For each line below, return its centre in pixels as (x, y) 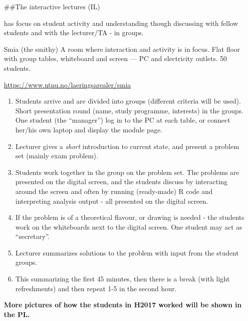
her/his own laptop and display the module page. (89, 129)
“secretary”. (32, 236)
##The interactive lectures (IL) (52, 6)
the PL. (17, 314)
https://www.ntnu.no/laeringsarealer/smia (67, 84)
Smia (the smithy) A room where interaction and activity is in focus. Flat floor (122, 49)
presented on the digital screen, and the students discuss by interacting (121, 182)
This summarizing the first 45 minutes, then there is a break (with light (123, 279)
